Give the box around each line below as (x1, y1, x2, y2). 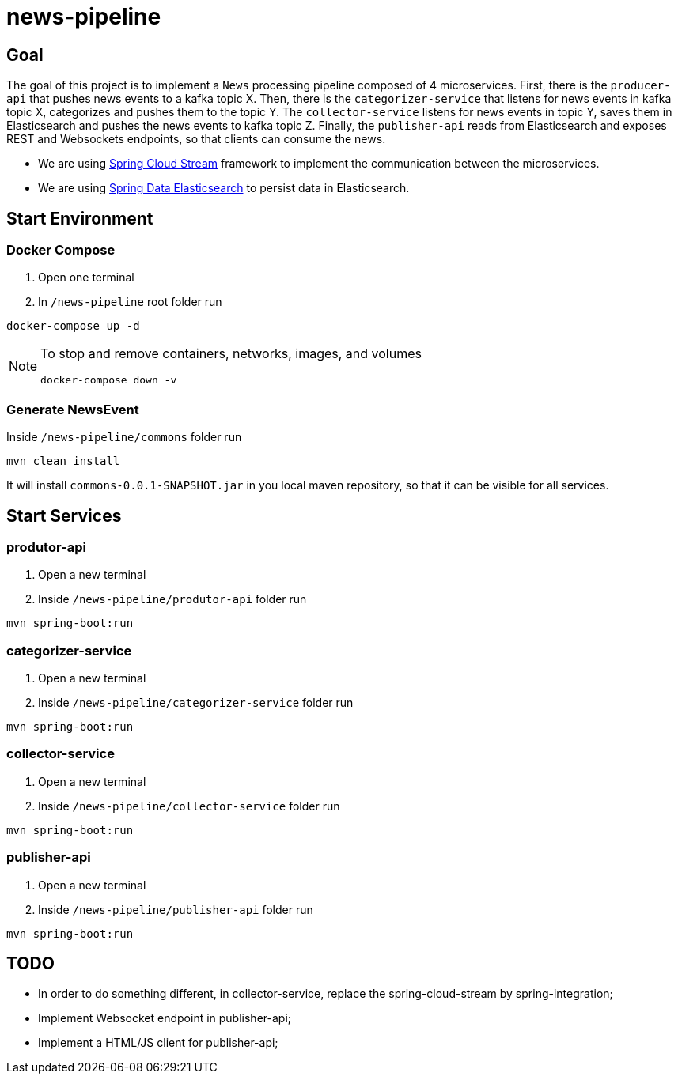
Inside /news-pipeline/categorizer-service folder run (38, 696, 354, 710)
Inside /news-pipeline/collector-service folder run (38, 799, 340, 813)
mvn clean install (6, 455, 120, 468)
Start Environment (6, 208, 153, 228)
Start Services (6, 505, 122, 526)
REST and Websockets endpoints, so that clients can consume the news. (6, 132, 386, 146)
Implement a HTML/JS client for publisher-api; (38, 1036, 278, 1050)
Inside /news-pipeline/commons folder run (6, 430, 242, 444)
